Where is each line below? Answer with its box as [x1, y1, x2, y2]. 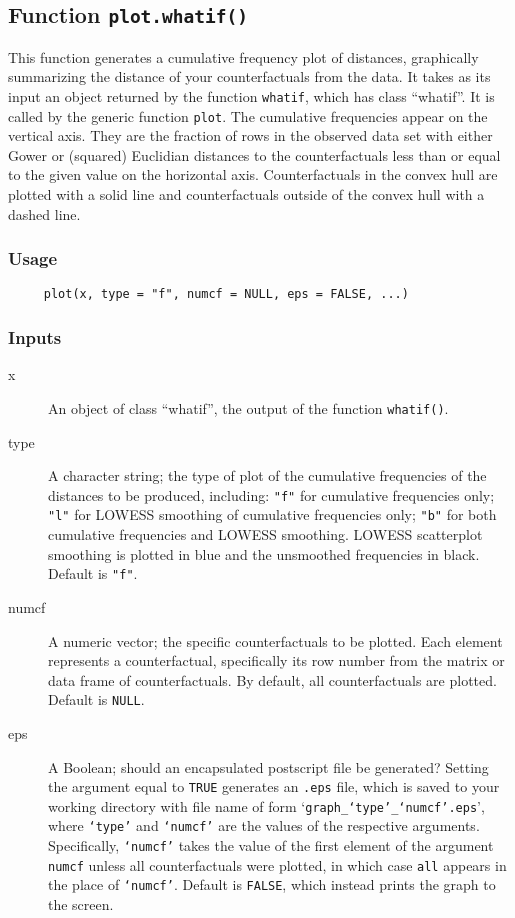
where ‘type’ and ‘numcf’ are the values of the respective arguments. [48, 815, 480, 836]
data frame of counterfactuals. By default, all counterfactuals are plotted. [48, 669, 497, 690]
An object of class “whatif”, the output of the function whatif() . [48, 397, 449, 418]
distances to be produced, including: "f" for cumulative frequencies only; [48, 484, 495, 505]
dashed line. [8, 203, 81, 224]
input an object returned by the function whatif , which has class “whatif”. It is [8, 85, 495, 106]
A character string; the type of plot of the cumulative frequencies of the [48, 465, 487, 486]
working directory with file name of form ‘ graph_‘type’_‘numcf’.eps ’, [48, 795, 485, 816]
